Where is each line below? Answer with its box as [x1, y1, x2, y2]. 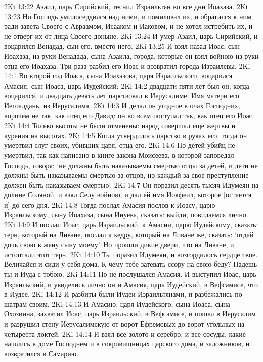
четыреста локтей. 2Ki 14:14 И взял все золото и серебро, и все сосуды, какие [4, 328, 246, 339]
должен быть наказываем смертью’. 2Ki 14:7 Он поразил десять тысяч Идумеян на [4, 179, 259, 190]
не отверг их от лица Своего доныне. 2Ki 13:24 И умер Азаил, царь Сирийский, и [4, 30, 258, 41]
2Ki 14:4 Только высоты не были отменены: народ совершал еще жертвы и [4, 120, 236, 131]
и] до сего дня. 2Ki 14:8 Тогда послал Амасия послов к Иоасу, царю [4, 199, 215, 210]
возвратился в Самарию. [4, 348, 79, 358]
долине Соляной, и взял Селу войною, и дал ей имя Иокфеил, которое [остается [4, 189, 252, 200]
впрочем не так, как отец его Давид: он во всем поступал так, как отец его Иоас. [4, 110, 254, 120]
